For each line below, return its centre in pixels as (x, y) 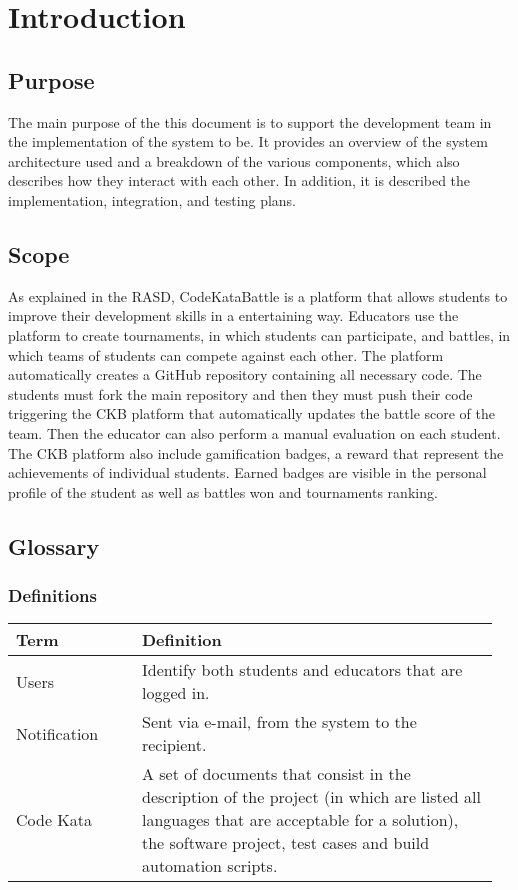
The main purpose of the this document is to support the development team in (250, 121)
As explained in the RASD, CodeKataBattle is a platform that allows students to (258, 295)
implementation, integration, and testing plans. (152, 199)
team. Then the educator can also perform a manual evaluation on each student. (254, 432)
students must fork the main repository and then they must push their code (240, 393)
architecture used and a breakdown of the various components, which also (234, 160)
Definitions (52, 594)
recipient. (174, 745)
